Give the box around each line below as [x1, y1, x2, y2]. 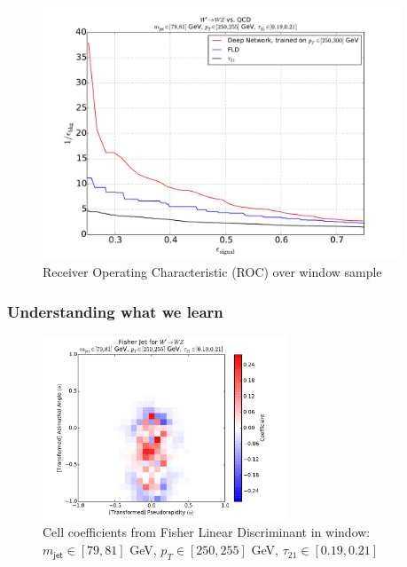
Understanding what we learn [7, 300, 223, 322]
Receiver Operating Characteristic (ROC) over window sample [43, 263, 382, 281]
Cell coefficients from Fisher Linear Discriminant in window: [43, 523, 371, 541]
